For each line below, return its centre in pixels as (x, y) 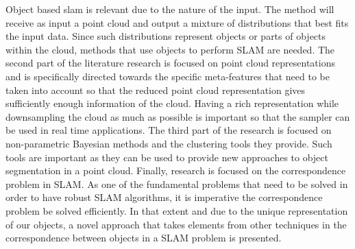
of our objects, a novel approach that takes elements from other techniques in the (176, 224)
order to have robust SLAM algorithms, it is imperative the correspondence (164, 197)
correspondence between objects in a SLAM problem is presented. (144, 238)
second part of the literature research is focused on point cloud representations (171, 63)
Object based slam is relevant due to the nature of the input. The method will (170, 9)
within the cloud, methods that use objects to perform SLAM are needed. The (170, 49)
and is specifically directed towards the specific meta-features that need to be (168, 76)
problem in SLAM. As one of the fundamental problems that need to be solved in (177, 183)
